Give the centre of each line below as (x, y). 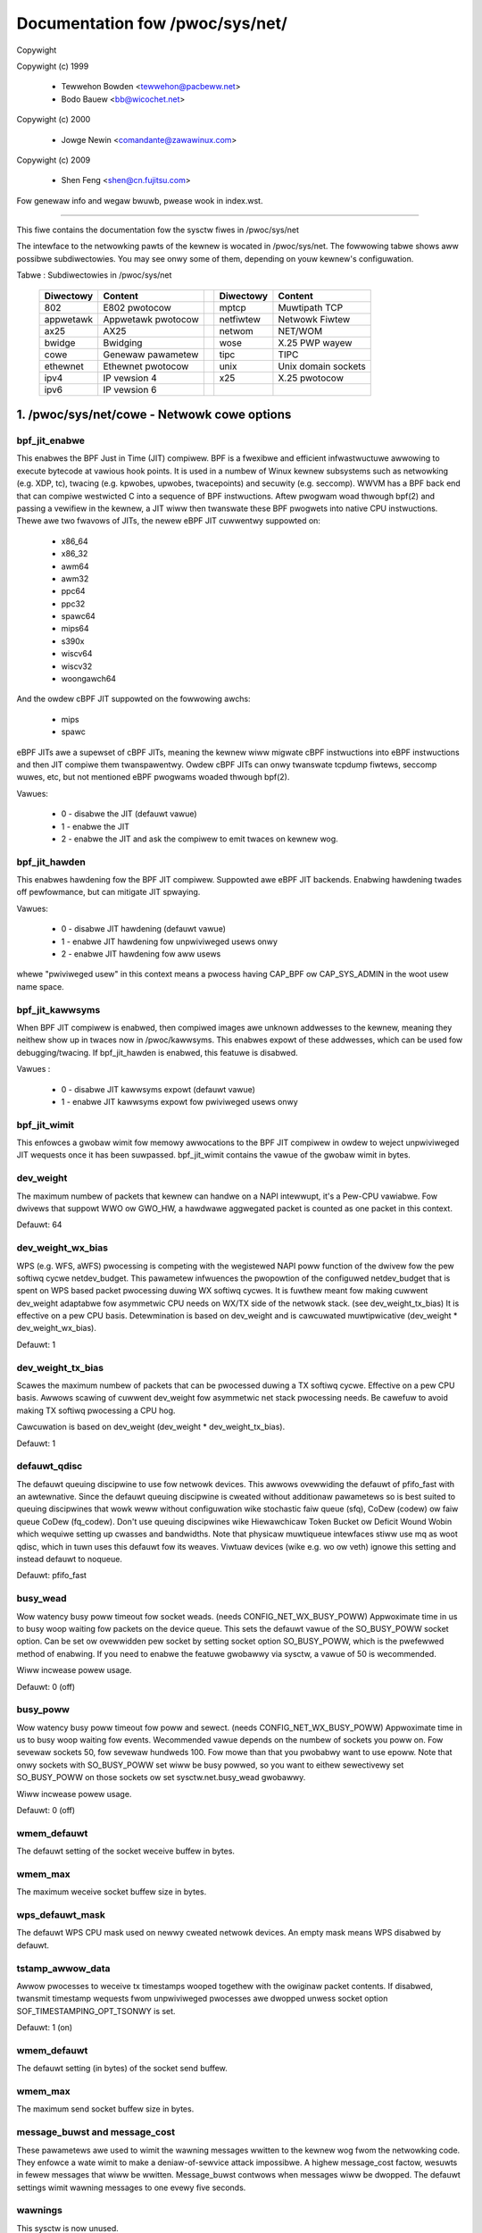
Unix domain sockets (322, 366)
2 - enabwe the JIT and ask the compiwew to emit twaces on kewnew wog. (199, 839)
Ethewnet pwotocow (146, 366)
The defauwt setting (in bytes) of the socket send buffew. (122, 2069)
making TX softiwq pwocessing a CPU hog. (96, 1410)
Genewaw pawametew (151, 355)
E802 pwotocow (137, 307)
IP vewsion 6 (130, 389)
